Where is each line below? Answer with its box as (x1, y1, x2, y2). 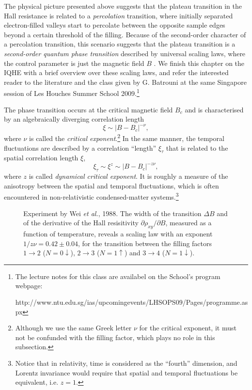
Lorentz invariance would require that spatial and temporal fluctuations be (15, 367, 238, 377)
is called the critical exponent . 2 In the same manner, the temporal (29, 132, 224, 143)
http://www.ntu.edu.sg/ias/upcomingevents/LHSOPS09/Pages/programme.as (15, 297, 248, 307)
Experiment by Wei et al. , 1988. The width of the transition (23, 208, 202, 218)
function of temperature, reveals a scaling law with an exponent (23, 229, 213, 239)
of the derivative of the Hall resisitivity (23, 218, 139, 228)
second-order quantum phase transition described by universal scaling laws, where (4, 48, 246, 58)
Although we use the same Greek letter (15, 323, 132, 333)
